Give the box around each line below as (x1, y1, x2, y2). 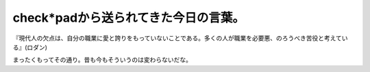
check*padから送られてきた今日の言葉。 (12, 10, 245, 25)
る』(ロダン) (12, 43, 48, 51)
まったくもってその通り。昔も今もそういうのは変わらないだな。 (12, 56, 192, 64)
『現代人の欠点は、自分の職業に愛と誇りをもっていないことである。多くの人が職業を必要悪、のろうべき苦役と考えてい (12, 34, 349, 42)
